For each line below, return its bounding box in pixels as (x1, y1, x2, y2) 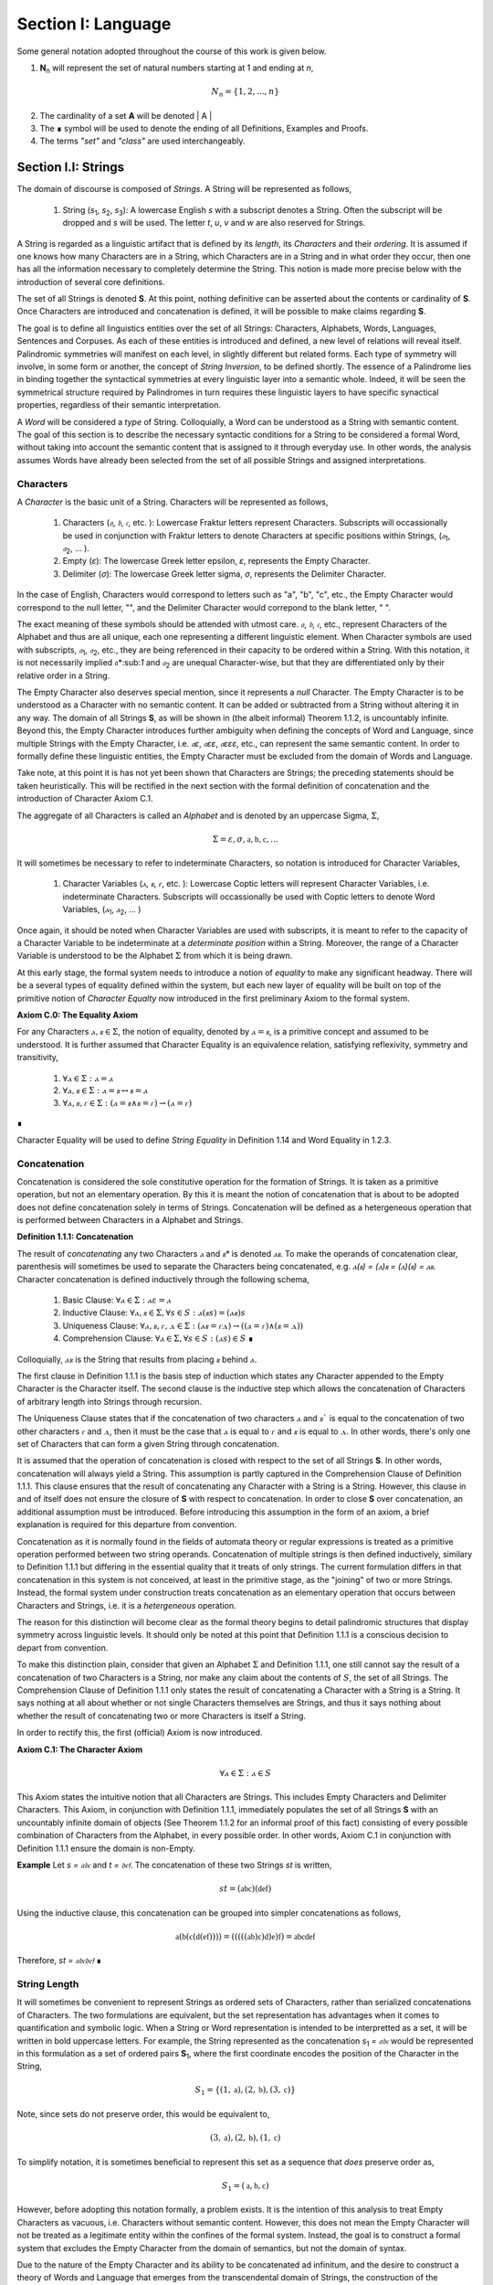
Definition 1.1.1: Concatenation (16, 1231, 134, 1242)
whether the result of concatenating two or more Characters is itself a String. (16, 1710, 306, 1721)
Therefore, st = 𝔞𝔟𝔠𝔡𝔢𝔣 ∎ (16, 1955, 102, 1966)
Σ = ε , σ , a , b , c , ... (212, 834, 278, 845)
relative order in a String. (16, 670, 110, 681)
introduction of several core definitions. (16, 276, 165, 287)
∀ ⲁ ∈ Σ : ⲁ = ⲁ (62, 1073, 114, 1083)
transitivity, (16, 1052, 59, 1063)
